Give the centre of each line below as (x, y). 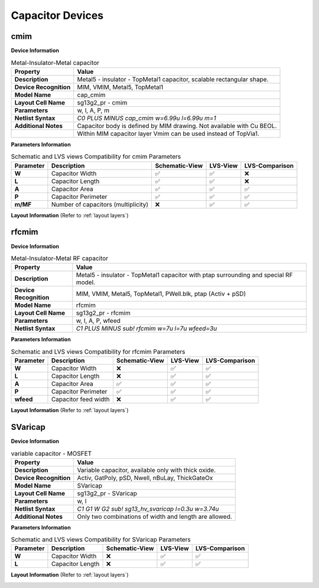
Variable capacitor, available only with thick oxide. (147, 470)
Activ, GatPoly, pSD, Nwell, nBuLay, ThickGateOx (145, 478)
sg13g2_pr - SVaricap (107, 493)
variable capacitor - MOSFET (51, 453)
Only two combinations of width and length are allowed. (155, 517)
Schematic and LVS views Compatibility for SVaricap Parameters (101, 540)
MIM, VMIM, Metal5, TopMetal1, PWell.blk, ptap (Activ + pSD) (161, 294)
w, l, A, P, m (93, 110)
